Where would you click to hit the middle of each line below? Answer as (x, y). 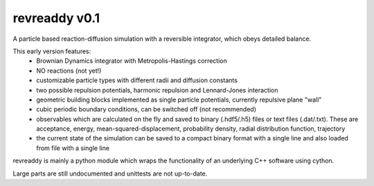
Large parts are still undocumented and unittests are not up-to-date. (110, 174)
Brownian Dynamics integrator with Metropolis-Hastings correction (132, 61)
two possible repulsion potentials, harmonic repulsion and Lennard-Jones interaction (157, 90)
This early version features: (52, 51)
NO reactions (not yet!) (69, 71)
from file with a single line (73, 148)
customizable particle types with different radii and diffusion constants (137, 80)
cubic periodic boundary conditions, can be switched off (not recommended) (146, 109)
